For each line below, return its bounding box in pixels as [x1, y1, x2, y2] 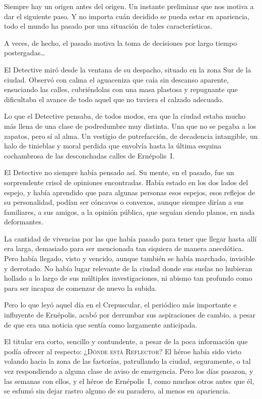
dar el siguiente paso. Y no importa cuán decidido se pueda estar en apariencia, [4, 11, 249, 21]
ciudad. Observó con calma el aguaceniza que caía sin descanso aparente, [4, 74, 229, 85]
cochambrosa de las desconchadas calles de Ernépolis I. [4, 150, 175, 161]
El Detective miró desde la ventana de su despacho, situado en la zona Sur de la [4, 64, 251, 74]
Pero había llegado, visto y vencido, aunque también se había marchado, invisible [4, 253, 255, 264]
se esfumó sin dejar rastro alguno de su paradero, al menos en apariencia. [4, 385, 230, 396]
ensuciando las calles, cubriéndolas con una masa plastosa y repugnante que [4, 84, 238, 95]
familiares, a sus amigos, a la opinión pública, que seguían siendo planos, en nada [4, 206, 255, 217]
